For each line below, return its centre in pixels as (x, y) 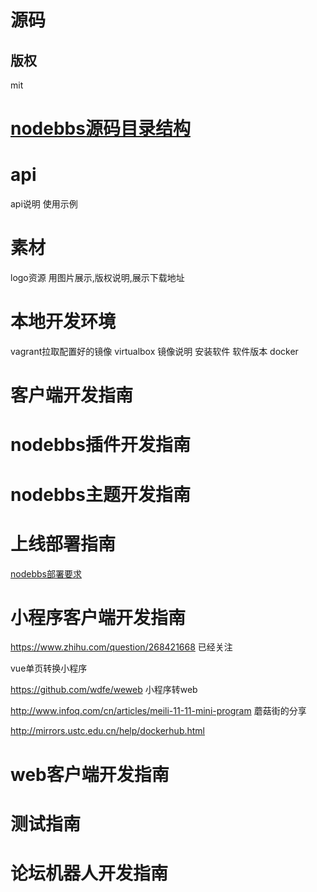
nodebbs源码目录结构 (100, 128)
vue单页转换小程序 (49, 668)
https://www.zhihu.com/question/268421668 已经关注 (121, 647)
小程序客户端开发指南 (98, 617)
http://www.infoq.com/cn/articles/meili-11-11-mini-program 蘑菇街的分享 (158, 711)
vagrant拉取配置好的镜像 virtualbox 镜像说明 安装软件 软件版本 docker (154, 351)
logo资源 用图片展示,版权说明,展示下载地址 (97, 278)
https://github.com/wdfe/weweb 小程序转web (104, 690)
